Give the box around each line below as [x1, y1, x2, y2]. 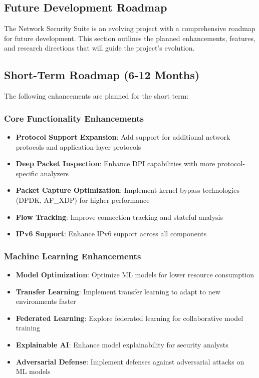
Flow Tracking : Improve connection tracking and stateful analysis [16, 211, 223, 222]
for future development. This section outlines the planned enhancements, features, [4, 33, 255, 43]
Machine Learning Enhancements [4, 249, 141, 262]
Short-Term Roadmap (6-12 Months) [4, 67, 200, 83]
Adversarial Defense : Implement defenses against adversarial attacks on [16, 356, 244, 366]
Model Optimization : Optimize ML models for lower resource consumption [16, 269, 254, 279]
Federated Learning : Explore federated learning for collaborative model [16, 312, 243, 323]
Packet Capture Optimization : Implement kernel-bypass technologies [16, 185, 239, 195]
